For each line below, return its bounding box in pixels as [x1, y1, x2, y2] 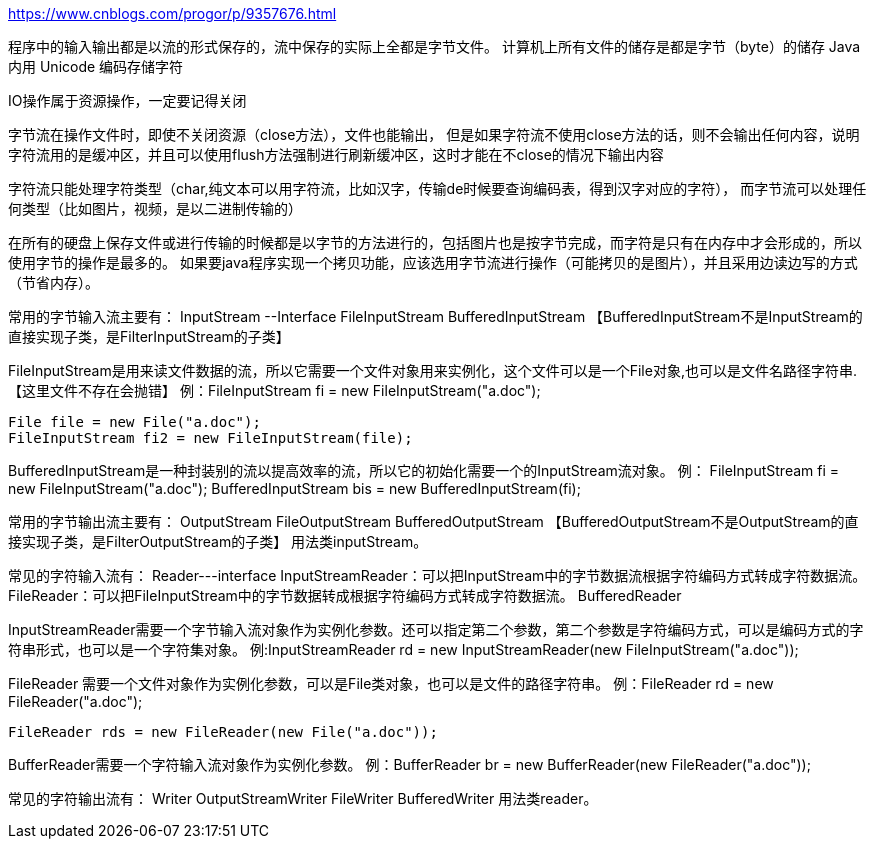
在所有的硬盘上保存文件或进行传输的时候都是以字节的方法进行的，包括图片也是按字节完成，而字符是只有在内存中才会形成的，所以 [8, 234, 862, 251]
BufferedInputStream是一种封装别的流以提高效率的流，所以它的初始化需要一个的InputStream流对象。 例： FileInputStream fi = [8, 462, 840, 479]
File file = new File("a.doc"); [8, 414, 261, 430]
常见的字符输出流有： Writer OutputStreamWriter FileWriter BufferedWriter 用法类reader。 [8, 790, 598, 807]
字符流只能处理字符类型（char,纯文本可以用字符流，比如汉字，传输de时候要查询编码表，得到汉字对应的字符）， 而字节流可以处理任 [8, 180, 867, 197]
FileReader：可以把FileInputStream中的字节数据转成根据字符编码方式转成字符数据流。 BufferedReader [8, 587, 682, 604]
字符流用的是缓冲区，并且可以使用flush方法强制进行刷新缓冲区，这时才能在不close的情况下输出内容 [8, 146, 664, 163]
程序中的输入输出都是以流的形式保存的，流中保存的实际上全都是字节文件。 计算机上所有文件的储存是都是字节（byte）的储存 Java [8, 38, 861, 55]
